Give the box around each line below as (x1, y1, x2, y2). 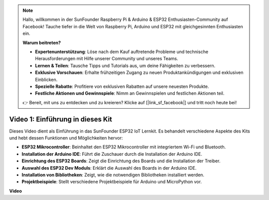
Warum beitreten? (22, 40, 61, 46)
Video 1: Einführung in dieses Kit (9, 115, 112, 124)
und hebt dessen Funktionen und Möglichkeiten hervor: (9, 134, 123, 141)
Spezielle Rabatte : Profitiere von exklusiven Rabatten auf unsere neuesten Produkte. (35, 83, 209, 89)
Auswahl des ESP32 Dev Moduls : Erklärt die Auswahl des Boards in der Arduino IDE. (21, 165, 197, 171)
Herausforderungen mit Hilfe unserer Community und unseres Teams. (35, 56, 179, 62)
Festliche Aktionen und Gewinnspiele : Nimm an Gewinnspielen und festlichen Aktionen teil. (35, 90, 225, 96)
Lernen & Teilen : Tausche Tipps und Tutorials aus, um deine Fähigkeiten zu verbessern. (35, 63, 216, 68)
